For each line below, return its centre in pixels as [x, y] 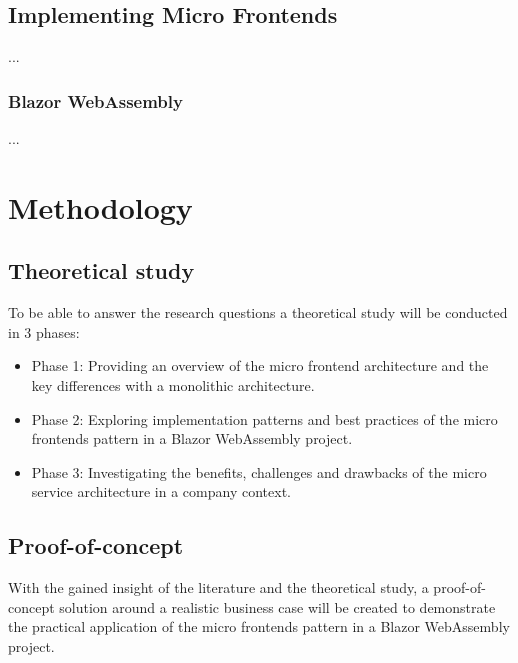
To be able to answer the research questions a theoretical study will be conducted [258, 312]
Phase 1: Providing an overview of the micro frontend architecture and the [260, 365]
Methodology [100, 206]
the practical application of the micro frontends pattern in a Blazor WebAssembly [259, 626]
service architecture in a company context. [161, 491]
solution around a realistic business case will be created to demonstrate [277, 606]
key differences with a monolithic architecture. [173, 384]
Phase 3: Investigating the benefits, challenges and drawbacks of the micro [259, 471]
